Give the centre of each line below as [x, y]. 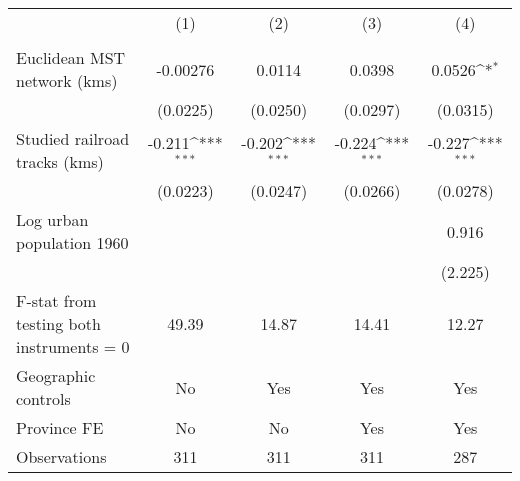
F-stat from [56, 300]
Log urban [52, 219]
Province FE [60, 427]
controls [43, 398]
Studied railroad [73, 138]
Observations [61, 456]
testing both [58, 323]
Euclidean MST [71, 57]
